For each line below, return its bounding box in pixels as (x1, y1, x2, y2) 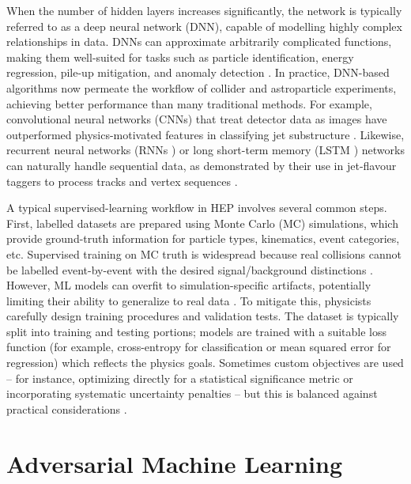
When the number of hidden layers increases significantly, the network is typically (6, 2, 402, 18)
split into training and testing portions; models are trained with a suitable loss (6, 323, 387, 339)
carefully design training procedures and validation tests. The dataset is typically (6, 308, 399, 324)
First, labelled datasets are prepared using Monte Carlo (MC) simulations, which (6, 214, 398, 231)
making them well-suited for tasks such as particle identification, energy (6, 48, 354, 65)
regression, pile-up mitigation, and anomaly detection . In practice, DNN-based (6, 64, 390, 81)
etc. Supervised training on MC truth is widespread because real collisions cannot (6, 245, 402, 262)
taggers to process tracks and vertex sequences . (6, 172, 238, 189)
